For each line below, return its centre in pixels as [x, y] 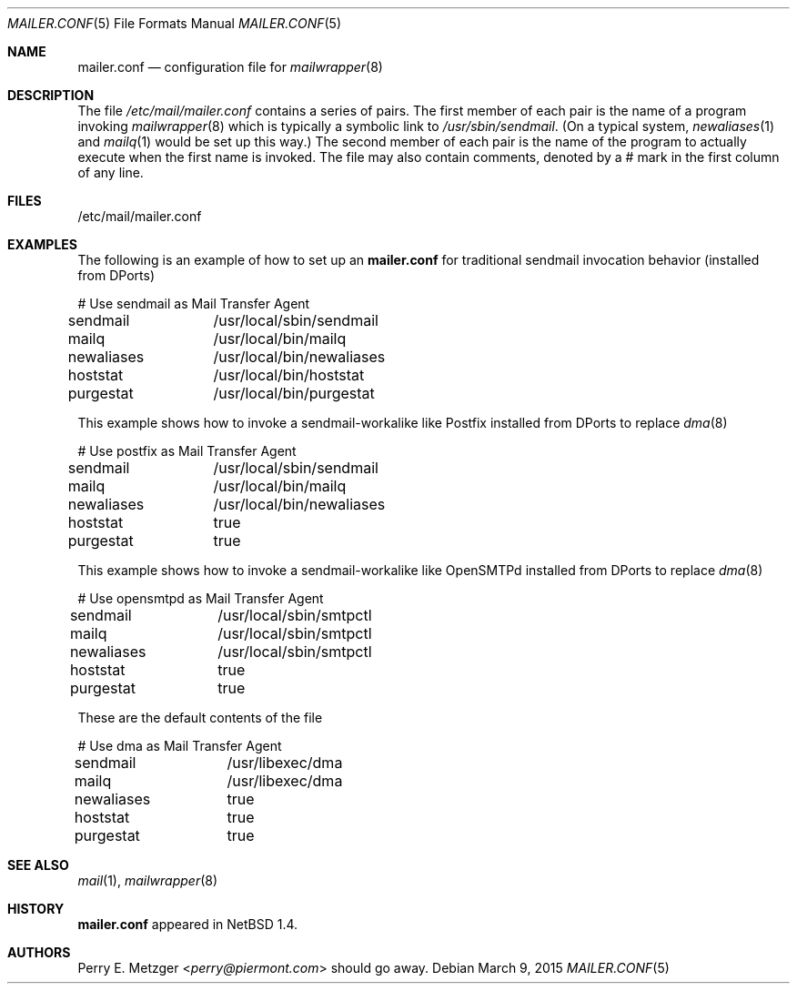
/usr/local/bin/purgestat [294, 393]
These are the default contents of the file [200, 718]
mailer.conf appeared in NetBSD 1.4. [188, 924]
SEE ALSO [38, 865]
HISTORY [36, 909]
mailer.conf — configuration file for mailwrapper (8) [230, 67]
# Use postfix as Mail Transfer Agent [187, 451]
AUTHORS [39, 952]
